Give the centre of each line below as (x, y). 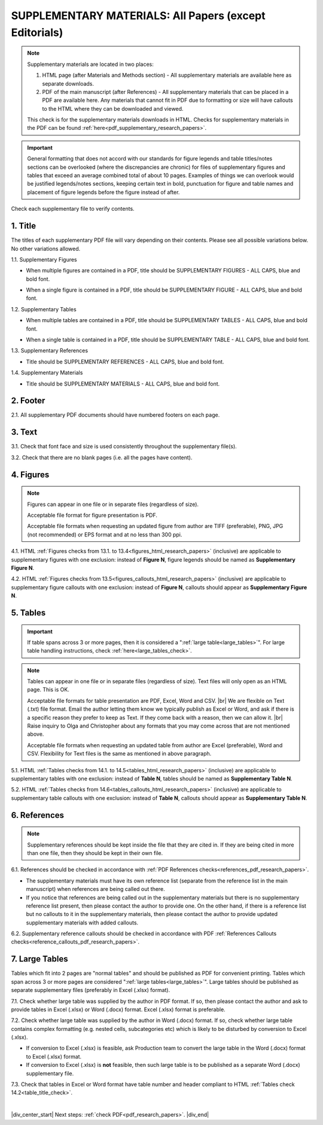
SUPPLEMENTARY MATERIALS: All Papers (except (138, 16)
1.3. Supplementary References (50, 351)
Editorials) (37, 32)
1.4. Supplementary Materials (47, 373)
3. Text (24, 432)
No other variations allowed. (46, 248)
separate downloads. (68, 83)
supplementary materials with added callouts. (82, 923)
